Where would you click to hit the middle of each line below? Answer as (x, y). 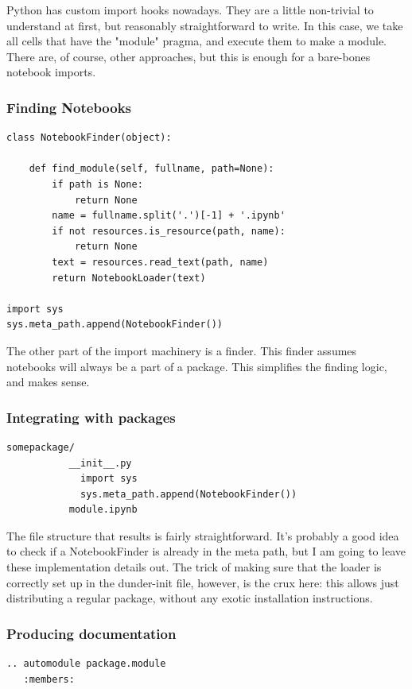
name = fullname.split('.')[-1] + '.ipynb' (169, 216)
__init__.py (100, 463)
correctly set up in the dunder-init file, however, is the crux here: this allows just (203, 582)
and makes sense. (48, 382)
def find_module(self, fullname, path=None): (152, 169)
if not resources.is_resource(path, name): (169, 231)
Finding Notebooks (69, 107)
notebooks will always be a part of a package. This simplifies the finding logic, (197, 366)
